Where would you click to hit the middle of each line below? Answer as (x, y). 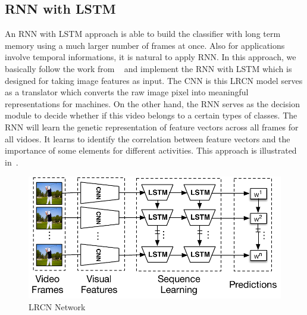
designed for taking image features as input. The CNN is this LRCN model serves (154, 80)
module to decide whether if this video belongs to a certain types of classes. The (151, 115)
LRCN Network (57, 306)
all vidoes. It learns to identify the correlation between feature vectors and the (148, 138)
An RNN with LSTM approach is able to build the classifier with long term (143, 34)
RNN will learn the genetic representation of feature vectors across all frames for (152, 127)
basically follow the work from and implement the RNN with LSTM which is (148, 68)
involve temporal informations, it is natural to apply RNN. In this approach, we (151, 57)
